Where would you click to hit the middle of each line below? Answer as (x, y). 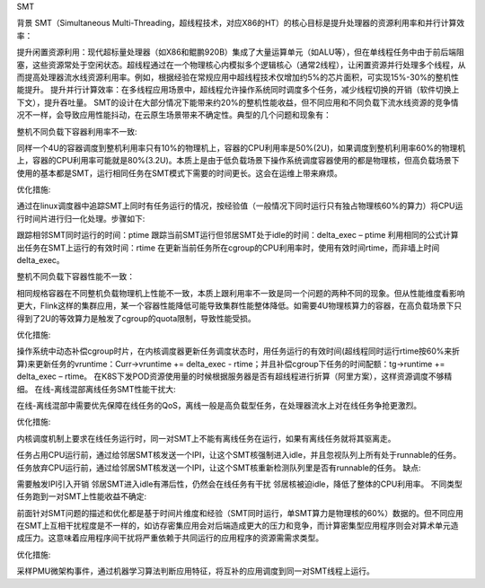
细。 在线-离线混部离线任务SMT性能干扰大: (97, 389)
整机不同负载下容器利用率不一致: (77, 131)
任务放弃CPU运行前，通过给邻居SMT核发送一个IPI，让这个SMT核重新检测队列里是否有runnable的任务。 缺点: (219, 468)
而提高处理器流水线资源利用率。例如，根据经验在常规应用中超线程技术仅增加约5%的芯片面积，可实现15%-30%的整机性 (238, 77)
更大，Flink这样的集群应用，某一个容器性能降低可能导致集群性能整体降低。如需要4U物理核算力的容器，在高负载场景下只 (239, 306)
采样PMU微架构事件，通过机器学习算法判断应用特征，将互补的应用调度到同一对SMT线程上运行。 (195, 571)
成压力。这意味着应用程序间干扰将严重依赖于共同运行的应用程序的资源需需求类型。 (170, 538)
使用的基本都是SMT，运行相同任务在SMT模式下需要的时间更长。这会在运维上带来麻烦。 (180, 173)
